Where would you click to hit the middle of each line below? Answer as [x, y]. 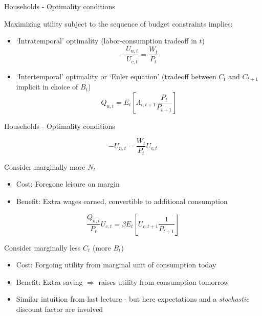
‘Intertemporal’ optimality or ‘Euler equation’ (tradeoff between [116, 76]
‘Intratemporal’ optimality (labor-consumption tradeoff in [106, 41]
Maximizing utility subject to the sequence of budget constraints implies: [118, 23]
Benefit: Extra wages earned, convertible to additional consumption [122, 201]
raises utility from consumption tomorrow [164, 281]
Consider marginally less [42, 247]
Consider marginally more [45, 166]
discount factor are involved [60, 309]
